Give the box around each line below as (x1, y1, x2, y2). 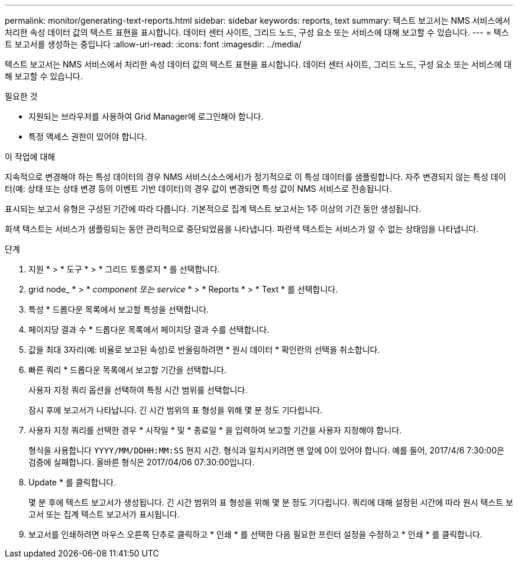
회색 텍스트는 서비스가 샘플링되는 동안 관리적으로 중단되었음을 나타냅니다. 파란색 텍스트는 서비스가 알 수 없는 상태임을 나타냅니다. (5, 224, 479, 234)
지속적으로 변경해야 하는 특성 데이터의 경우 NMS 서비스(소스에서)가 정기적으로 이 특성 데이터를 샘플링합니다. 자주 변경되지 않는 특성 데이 (5, 172, 506, 182)
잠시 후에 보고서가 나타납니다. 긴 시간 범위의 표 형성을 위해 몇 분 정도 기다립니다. (28, 405, 323, 415)
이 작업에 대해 (5, 152, 56, 162)
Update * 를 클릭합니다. (28, 477, 116, 487)
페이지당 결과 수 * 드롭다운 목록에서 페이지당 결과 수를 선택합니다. (28, 324, 270, 334)
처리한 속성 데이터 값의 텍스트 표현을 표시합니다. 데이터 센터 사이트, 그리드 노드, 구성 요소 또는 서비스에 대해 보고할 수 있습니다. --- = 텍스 (5, 27, 509, 37)
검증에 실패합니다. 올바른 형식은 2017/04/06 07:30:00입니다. (28, 457, 255, 467)
